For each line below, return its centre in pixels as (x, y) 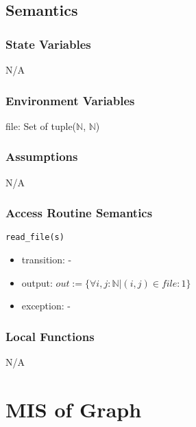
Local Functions (50, 336)
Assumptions (42, 156)
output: (37, 282)
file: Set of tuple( (41, 125)
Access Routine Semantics (79, 213)
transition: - (47, 260)
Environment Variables (70, 100)
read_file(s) (35, 238)
